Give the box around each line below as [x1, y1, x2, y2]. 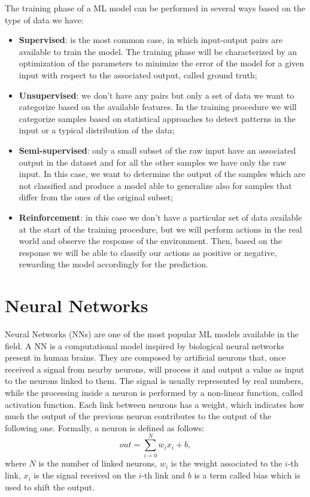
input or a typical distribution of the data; [19, 124, 175, 136]
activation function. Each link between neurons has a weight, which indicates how [5, 398, 305, 410]
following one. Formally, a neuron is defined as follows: [5, 421, 205, 434]
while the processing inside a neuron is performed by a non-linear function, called [5, 386, 303, 398]
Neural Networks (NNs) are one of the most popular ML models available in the [5, 328, 299, 340]
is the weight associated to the [171, 457, 282, 469]
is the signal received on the [34, 469, 136, 481]
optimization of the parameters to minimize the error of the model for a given [19, 57, 305, 69]
